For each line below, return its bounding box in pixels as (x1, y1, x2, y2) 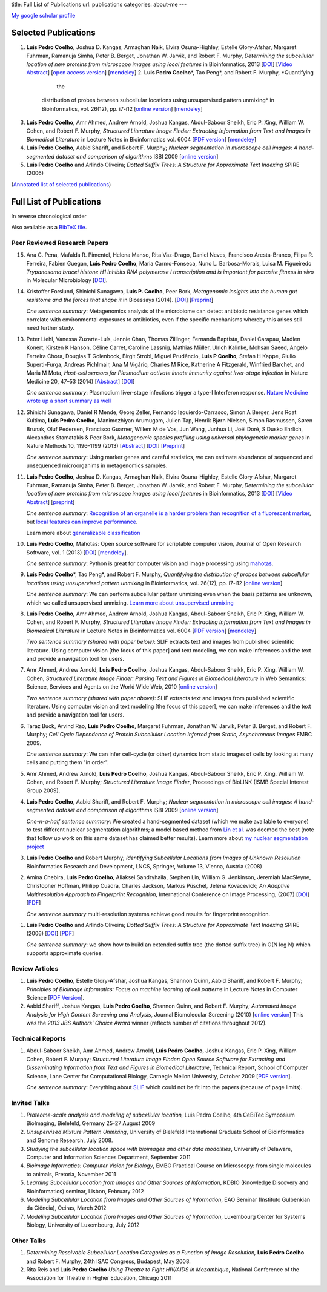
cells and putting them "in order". (26, 759, 109, 766)
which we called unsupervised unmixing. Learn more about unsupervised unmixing (26, 599, 234, 606)
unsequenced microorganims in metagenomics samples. (26, 462, 168, 469)
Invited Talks (11, 1098, 50, 1107)
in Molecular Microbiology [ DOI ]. (26, 277, 108, 284)
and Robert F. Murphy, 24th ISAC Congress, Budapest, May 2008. (26, 1258, 191, 1265)
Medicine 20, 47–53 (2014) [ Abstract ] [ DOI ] (26, 378, 135, 385)
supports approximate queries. (26, 949, 103, 957)
